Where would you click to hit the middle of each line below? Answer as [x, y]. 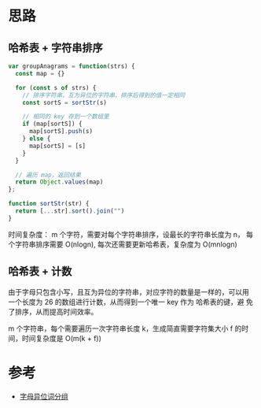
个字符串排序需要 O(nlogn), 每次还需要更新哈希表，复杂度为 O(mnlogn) [123, 244]
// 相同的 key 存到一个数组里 [66, 117]
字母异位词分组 [44, 396]
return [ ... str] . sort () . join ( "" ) [70, 211]
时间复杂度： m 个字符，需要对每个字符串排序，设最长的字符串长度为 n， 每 [131, 234]
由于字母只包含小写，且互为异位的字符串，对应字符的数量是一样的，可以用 [129, 291]
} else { [37, 139]
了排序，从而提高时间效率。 [53, 311]
